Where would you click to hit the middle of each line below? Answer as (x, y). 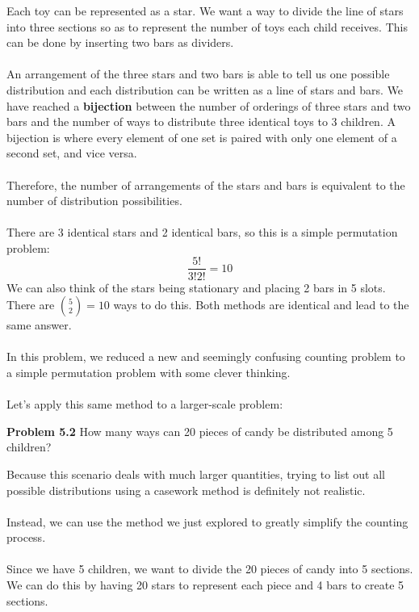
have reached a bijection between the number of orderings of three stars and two (209, 105)
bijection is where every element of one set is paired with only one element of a (202, 137)
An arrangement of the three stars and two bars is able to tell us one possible (198, 74)
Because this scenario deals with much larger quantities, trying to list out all (196, 474)
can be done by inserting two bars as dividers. (120, 42)
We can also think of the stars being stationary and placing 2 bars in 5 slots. (196, 287)
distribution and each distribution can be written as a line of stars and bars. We (205, 89)
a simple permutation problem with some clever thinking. (149, 372)
